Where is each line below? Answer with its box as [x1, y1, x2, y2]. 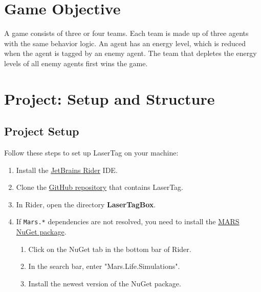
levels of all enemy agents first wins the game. [4, 57, 148, 68]
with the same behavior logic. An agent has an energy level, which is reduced [4, 37, 246, 48]
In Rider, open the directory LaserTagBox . [16, 199, 156, 209]
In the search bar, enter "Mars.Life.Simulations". [28, 261, 180, 271]
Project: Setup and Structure [4, 88, 215, 109]
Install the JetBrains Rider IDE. [16, 164, 118, 175]
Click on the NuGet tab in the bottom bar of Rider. [28, 243, 191, 254]
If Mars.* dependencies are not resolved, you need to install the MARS [16, 216, 240, 227]
